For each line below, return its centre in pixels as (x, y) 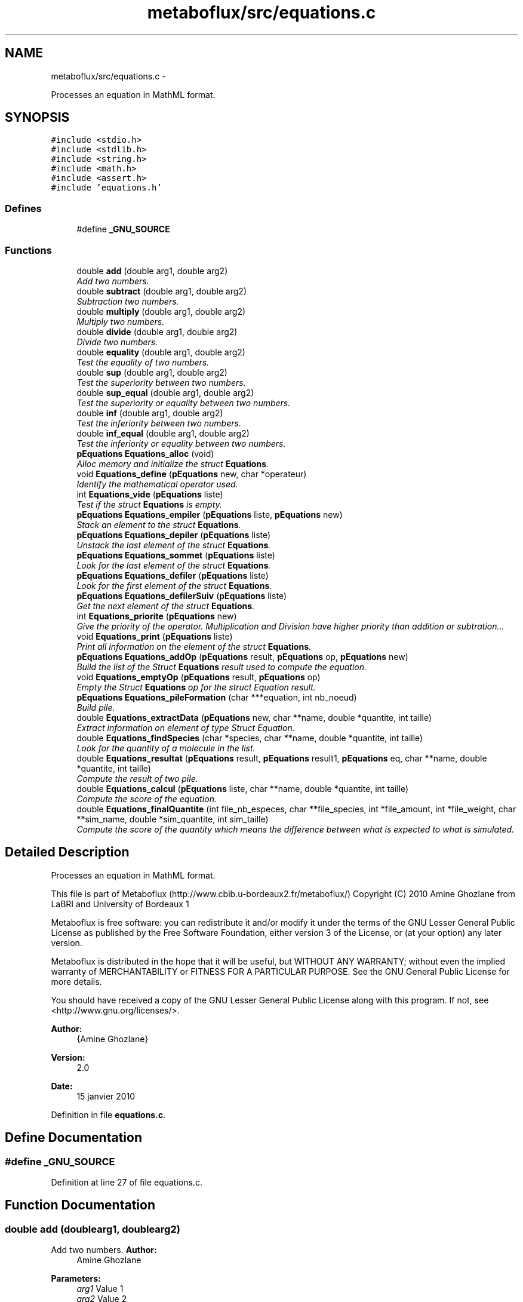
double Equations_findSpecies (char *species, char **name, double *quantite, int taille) (250, 738)
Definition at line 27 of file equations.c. (127, 1182)
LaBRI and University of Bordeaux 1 (120, 904)
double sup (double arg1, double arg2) (152, 372)
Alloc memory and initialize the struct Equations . (173, 463)
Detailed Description (67, 852)
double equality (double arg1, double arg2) (161, 352)
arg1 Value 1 (100, 1289)
